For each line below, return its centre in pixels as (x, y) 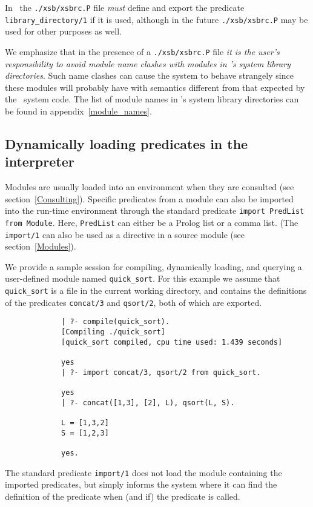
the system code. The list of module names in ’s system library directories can (152, 99)
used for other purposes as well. (63, 31)
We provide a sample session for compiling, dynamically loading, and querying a (153, 266)
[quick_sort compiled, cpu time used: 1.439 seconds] (172, 342)
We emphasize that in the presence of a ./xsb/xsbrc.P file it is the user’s (142, 51)
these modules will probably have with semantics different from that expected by (155, 87)
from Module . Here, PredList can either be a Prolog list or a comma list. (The (152, 222)
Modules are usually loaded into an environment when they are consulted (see (150, 187)
